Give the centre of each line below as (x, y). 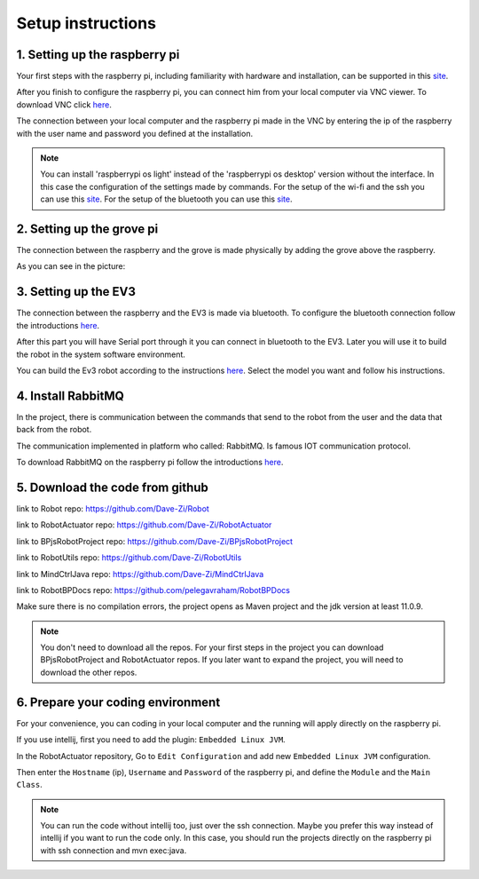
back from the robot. (54, 430)
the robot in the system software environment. (101, 354)
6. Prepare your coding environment (118, 702)
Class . (30, 785)
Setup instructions (86, 23)
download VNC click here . (64, 104)
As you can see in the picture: (71, 266)
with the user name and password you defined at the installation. (134, 133)
